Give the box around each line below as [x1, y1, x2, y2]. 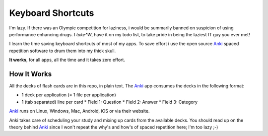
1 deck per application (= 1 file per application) [21, 92, 116, 98]
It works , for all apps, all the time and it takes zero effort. [9, 57, 125, 63]
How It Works [9, 69, 52, 78]
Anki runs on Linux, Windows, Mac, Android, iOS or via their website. [9, 108, 150, 114]
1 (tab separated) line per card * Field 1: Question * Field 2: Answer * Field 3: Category [21, 99, 198, 105]
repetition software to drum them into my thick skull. [9, 48, 116, 54]
